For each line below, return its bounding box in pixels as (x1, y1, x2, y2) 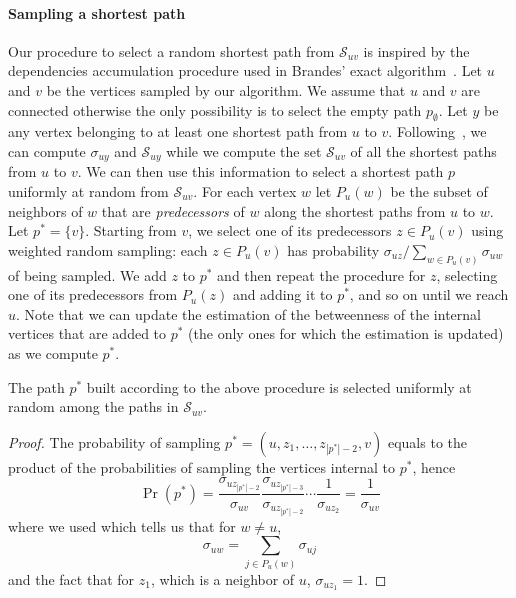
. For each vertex (193, 181, 297, 202)
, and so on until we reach (349, 284, 509, 305)
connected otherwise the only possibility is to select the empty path (8, 99, 422, 120)
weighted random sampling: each (8, 239, 208, 260)
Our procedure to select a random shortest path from (8, 40, 335, 61)
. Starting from (85, 220, 177, 241)
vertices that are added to (8, 323, 167, 344)
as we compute (8, 343, 98, 364)
